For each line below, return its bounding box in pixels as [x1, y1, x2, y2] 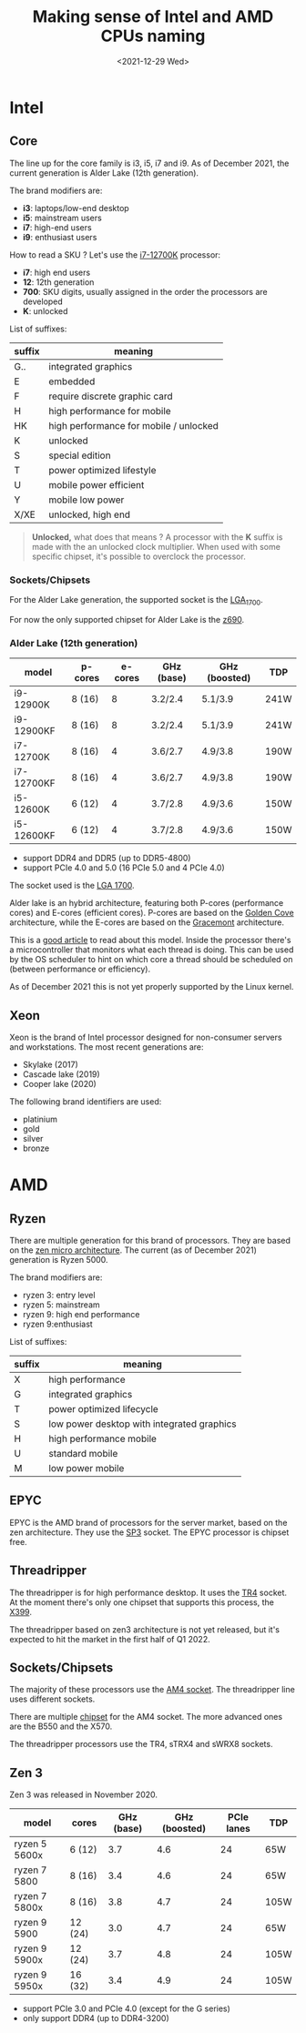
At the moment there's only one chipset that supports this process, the [9, 1596, 275, 1608]
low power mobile [48, 1461, 125, 1474]
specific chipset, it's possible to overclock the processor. [31, 551, 246, 562]
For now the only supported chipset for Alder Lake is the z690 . [9, 614, 245, 625]
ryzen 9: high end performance [22, 1308, 140, 1319]
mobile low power [48, 493, 125, 506]
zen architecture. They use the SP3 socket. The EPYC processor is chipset [9, 1527, 290, 1538]
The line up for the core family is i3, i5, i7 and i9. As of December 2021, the [9, 158, 290, 168]
